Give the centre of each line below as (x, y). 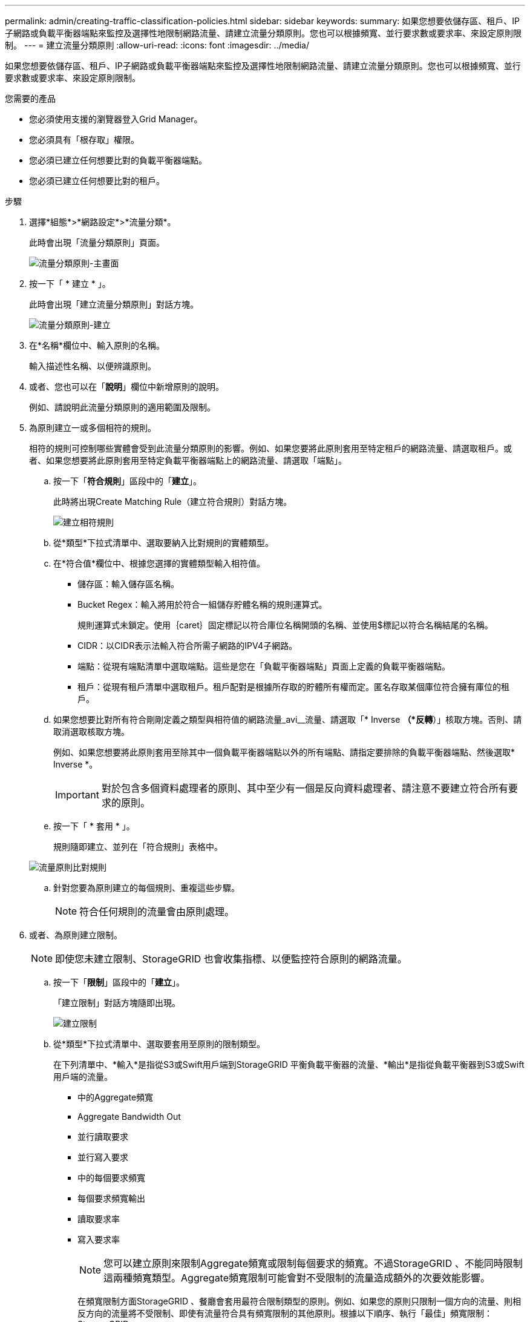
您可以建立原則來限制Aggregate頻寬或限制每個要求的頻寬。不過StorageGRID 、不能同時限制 (313, 1263)
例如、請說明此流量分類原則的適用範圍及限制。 (122, 407)
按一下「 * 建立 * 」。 (70, 284)
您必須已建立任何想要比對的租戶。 (97, 181)
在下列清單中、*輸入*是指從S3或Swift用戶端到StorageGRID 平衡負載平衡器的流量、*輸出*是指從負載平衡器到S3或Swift (289, 1064)
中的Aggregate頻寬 (116, 1097)
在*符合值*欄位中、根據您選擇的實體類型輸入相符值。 (159, 563)
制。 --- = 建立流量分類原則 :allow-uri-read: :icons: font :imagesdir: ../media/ (157, 45)
